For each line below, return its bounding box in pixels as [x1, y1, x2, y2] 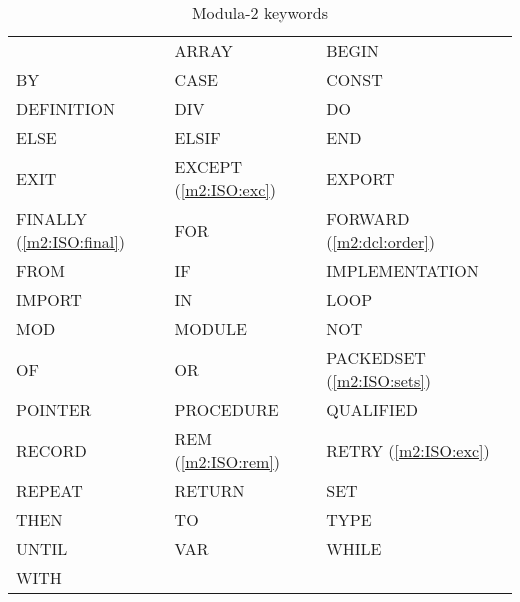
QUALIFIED [326, 398, 418, 421]
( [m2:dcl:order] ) [326, 230, 435, 253]
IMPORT [16, 288, 82, 311]
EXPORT [326, 166, 395, 190]
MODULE [174, 317, 247, 340]
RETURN [174, 479, 245, 502]
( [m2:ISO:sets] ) [326, 369, 431, 392]
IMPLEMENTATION [326, 259, 479, 282]
